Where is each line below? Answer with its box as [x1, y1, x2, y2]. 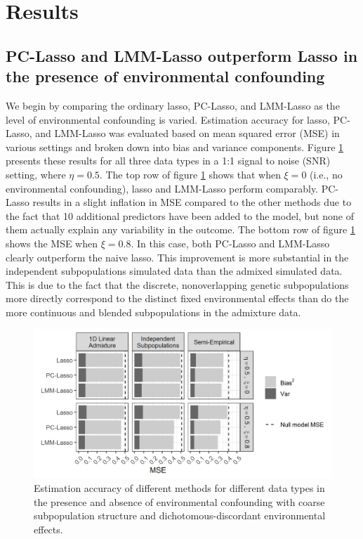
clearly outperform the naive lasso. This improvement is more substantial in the [6, 249, 349, 264]
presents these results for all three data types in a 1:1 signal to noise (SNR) [6, 153, 331, 168]
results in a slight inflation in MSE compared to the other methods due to [32, 195, 352, 209]
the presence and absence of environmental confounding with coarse [34, 494, 325, 509]
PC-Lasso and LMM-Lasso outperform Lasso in [6, 44, 358, 66]
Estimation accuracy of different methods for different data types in [34, 481, 325, 495]
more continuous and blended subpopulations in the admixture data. [6, 304, 301, 319]
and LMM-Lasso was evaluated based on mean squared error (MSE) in [35, 126, 340, 141]
